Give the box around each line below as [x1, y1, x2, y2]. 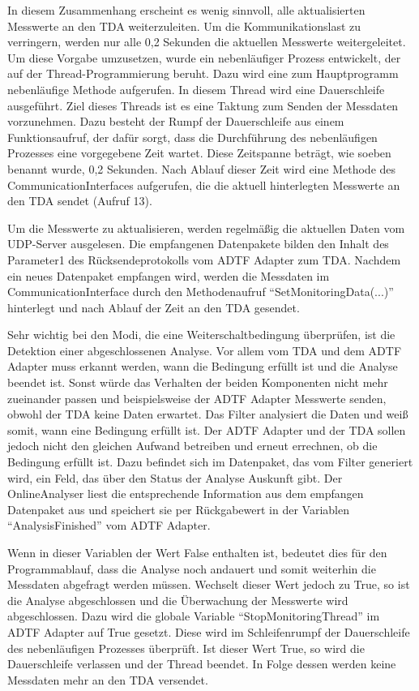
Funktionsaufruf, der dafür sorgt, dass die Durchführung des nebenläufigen [7, 128, 378, 145]
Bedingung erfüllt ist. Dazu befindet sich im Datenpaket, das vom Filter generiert [7, 453, 413, 470]
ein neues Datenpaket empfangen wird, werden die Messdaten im [7, 267, 330, 284]
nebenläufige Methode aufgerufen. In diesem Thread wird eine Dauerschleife [7, 80, 385, 97]
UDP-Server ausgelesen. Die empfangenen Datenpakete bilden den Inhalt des [7, 235, 389, 252]
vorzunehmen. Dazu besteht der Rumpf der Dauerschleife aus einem [7, 113, 344, 130]
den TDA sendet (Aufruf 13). [7, 192, 152, 209]
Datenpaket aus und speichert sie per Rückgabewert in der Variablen [7, 500, 349, 517]
